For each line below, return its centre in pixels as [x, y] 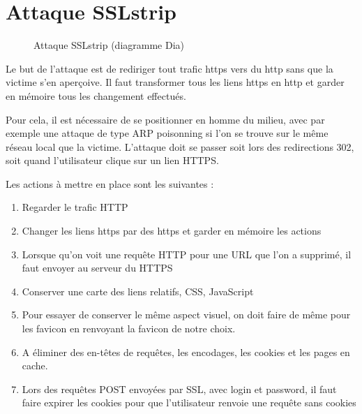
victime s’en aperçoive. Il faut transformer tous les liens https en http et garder [175, 82]
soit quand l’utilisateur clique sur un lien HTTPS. [112, 160]
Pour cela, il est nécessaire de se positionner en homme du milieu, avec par [165, 119]
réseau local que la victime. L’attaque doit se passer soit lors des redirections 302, [180, 146]
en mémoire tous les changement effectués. [96, 95]
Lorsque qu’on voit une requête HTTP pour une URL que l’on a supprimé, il [187, 254]
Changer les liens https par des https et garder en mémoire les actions [172, 231]
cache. [35, 365]
